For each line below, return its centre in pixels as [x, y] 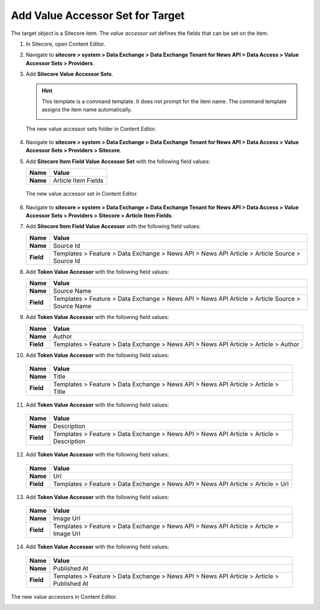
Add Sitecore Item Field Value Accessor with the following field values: [113, 226]
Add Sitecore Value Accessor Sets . [70, 74]
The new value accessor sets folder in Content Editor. [91, 129]
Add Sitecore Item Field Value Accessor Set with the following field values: [118, 161]
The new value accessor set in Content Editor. [82, 194]
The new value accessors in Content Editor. [64, 596]
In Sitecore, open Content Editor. [65, 44]
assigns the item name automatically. [87, 110]
